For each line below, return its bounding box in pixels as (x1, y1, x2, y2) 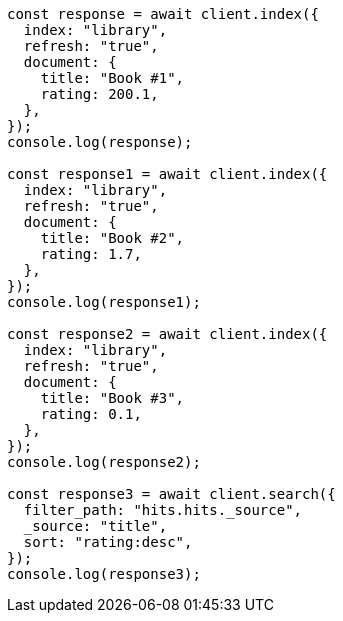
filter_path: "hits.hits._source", (23, 502, 303, 518)
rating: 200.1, (40, 86, 159, 102)
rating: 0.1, (40, 406, 142, 422)
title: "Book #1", (40, 70, 185, 86)
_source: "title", (23, 518, 168, 534)
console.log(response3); (7, 566, 201, 582)
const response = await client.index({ (7, 6, 319, 22)
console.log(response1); (7, 294, 201, 310)
